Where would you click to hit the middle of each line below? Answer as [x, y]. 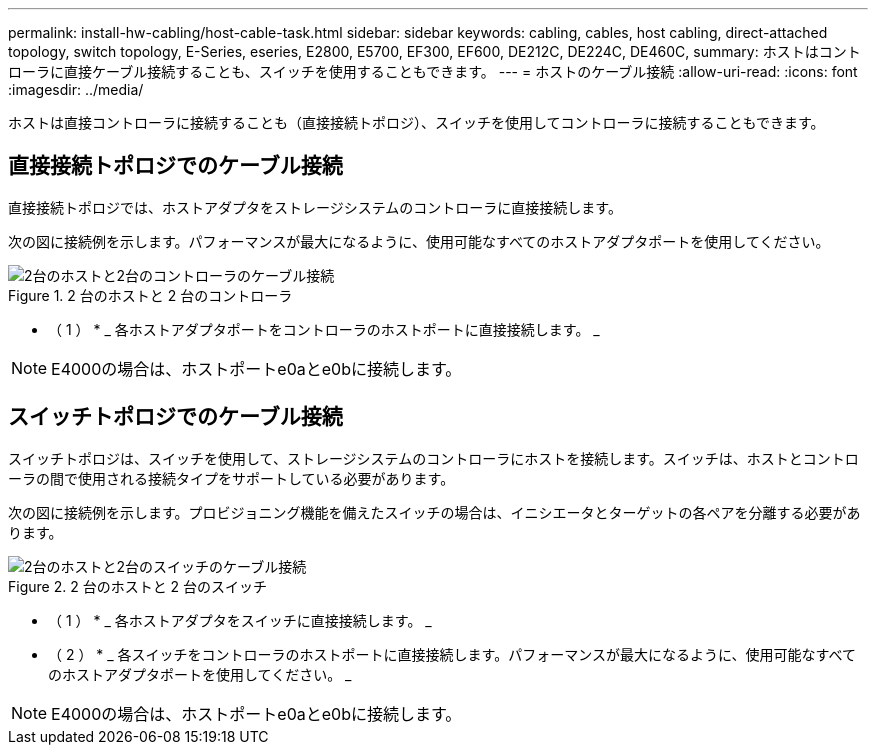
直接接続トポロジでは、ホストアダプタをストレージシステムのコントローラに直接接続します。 [315, 207]
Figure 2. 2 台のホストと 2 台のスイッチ [138, 586]
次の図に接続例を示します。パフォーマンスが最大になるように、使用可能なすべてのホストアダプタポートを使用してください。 [419, 241]
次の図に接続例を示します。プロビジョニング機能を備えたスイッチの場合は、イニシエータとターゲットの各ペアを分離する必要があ [434, 512]
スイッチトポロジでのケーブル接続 [175, 417]
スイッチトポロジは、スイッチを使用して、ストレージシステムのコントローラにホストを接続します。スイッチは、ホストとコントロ [433, 458]
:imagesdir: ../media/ [76, 89]
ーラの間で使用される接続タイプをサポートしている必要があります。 [231, 478]
